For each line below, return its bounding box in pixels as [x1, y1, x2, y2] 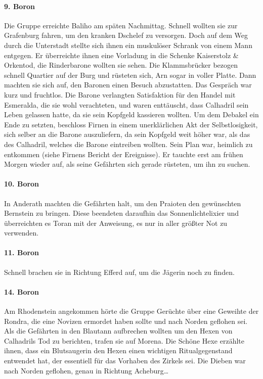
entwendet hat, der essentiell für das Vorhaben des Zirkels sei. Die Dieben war [4, 355, 246, 366]
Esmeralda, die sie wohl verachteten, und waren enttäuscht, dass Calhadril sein [4, 99, 249, 110]
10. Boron [4, 178, 39, 189]
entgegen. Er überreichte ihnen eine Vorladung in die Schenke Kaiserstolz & [4, 50, 239, 60]
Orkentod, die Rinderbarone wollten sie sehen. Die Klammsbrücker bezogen [4, 60, 238, 70]
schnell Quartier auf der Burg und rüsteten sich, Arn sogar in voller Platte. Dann [4, 69, 256, 80]
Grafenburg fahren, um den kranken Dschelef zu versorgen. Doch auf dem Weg [4, 30, 248, 40]
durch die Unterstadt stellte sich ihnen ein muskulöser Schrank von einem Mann [4, 39, 252, 50]
